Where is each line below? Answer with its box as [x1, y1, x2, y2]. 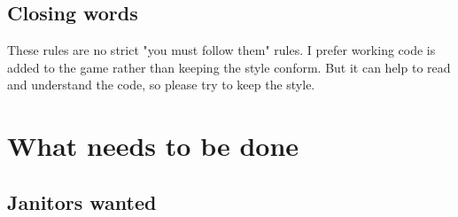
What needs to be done [7, 128, 299, 164]
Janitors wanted [7, 188, 157, 215]
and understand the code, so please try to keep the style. [7, 75, 315, 94]
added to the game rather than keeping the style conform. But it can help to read [7, 58, 451, 76]
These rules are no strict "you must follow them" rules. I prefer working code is [7, 41, 436, 59]
